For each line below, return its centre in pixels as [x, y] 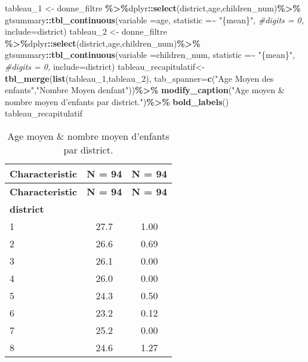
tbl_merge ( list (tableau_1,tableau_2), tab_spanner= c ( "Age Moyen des [139, 78]
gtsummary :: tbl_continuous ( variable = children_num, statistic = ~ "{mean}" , [150, 55]
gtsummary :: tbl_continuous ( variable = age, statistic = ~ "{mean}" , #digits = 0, [154, 19]
